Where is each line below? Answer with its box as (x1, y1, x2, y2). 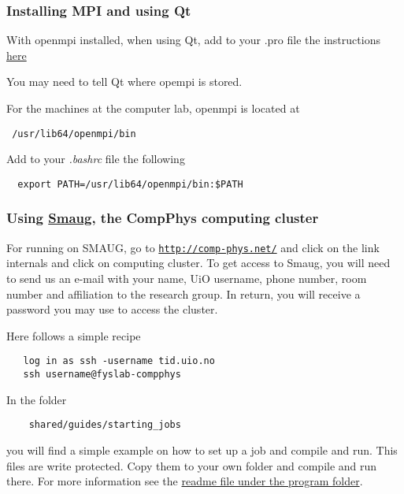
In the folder (6, 391, 67, 407)
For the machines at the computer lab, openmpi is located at (6, 100, 300, 116)
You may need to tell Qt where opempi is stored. (6, 73, 243, 90)
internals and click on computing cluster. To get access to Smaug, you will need (6, 254, 391, 271)
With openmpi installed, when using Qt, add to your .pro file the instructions (6, 32, 380, 48)
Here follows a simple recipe (6, 327, 141, 344)
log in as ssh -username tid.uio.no (23, 355, 215, 367)
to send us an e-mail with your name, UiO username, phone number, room (6, 269, 367, 286)
